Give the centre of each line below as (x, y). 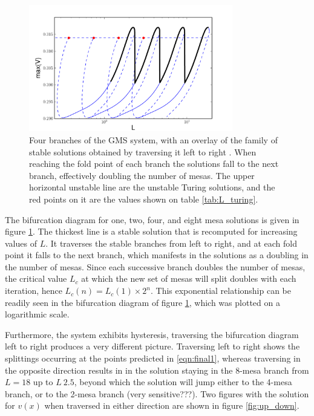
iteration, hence (34, 291)
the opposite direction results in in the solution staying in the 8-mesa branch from (157, 370)
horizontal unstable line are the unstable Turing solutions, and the (152, 187)
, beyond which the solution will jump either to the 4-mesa (183, 382)
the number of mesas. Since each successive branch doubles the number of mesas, (155, 266)
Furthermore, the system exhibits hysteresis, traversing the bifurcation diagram (152, 334)
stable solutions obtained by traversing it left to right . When (143, 151)
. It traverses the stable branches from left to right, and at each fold (171, 243)
